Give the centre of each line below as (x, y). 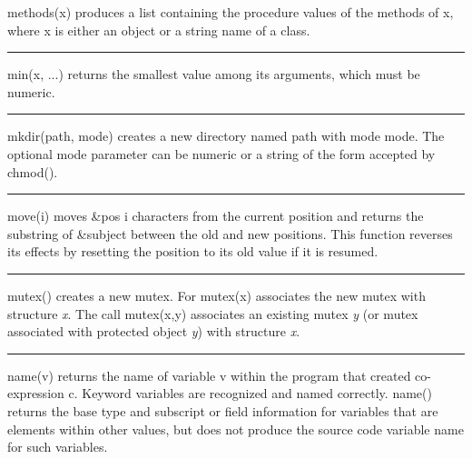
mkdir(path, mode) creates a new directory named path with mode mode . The (226, 136)
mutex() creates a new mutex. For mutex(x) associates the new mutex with (216, 295)
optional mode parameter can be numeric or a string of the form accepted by (221, 153)
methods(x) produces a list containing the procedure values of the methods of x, (231, 12)
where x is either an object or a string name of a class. (159, 30)
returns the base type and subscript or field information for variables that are (223, 410)
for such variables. (58, 447)
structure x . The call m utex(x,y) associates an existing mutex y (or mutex (213, 313)
